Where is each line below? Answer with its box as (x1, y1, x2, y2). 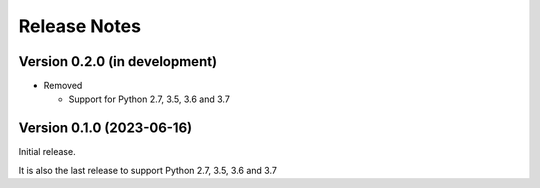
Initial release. (18, 146, 76, 158)
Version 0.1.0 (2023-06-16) (18, 120, 193, 137)
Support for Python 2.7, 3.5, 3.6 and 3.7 (68, 93, 230, 105)
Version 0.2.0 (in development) (18, 53, 218, 70)
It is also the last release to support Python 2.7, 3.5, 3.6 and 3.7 (18, 164, 277, 176)
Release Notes (18, 15, 142, 37)
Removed (43, 80, 83, 92)
